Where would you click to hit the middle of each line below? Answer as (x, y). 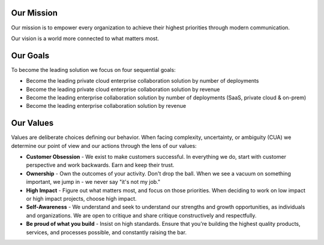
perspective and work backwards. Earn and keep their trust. (100, 165)
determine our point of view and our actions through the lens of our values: (104, 146)
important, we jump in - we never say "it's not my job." (93, 182)
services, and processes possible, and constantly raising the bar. (106, 232)
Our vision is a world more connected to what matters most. (85, 38)
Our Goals (30, 55)
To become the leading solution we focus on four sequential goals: (94, 69)
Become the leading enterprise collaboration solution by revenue (106, 106)
